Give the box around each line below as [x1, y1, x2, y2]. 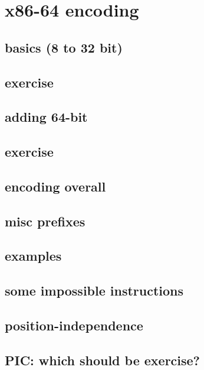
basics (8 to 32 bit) [5, 38, 123, 56]
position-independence [5, 316, 143, 335]
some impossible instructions [5, 281, 184, 300]
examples [5, 246, 62, 265]
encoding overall [5, 177, 106, 195]
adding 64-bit [5, 108, 88, 126]
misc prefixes [5, 212, 85, 230]
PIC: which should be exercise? [5, 350, 200, 369]
